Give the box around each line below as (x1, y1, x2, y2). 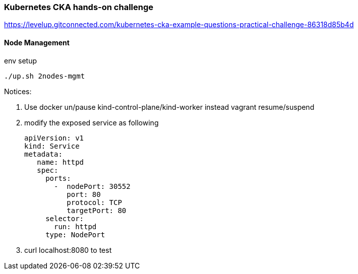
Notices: (4, 87, 32, 96)
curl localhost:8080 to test (24, 245, 112, 254)
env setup (4, 56, 37, 65)
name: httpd (37, 158, 84, 166)
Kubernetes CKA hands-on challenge (4, 2, 154, 12)
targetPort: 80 (67, 206, 127, 215)
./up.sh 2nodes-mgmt (4, 72, 85, 80)
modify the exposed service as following (24, 118, 159, 127)
